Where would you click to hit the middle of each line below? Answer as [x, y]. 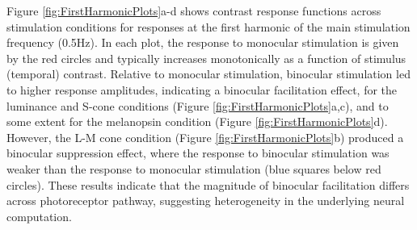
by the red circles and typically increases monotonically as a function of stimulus [206, 58]
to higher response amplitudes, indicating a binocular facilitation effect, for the [202, 89]
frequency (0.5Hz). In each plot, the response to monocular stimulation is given [203, 42]
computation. [39, 216]
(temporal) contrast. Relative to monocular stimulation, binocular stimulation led [208, 74]
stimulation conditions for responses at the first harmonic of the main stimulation [208, 26]
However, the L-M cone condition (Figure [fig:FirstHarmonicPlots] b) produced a [205, 137]
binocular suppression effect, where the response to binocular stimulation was [198, 153]
